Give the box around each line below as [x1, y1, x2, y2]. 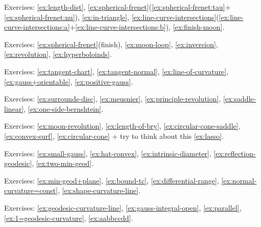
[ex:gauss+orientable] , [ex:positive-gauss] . [4, 76, 133, 87]
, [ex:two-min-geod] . [32, 158, 94, 169]
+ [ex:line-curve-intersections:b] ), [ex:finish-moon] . [70, 22, 225, 32]
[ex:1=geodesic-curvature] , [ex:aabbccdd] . [4, 212, 133, 223]
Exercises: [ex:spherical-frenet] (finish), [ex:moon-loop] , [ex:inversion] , [4, 38, 218, 49]
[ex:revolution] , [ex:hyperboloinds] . [4, 49, 112, 59]
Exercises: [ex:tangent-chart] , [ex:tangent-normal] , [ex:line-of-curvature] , [4, 66, 229, 76]
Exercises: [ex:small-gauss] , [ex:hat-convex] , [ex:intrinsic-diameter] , [4, 148, 211, 158]
